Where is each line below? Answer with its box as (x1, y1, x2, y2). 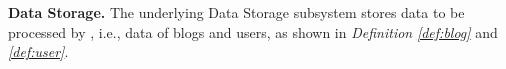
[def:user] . (8, 41, 69, 62)
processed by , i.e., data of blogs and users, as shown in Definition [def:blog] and (8, 21, 498, 42)
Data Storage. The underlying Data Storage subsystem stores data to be (8, 2, 465, 22)
